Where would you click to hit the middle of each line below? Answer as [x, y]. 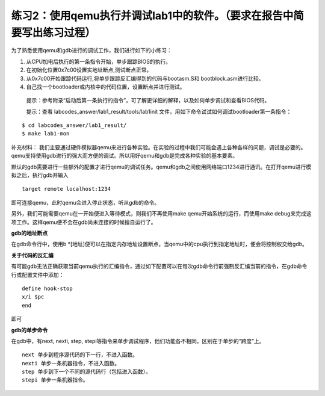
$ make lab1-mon [46, 134]
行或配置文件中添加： [38, 274]
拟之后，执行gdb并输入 [40, 175]
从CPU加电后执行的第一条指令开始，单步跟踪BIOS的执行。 [99, 61]
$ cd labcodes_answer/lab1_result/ [74, 125]
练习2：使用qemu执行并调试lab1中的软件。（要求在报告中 [152, 16]
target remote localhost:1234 [67, 189]
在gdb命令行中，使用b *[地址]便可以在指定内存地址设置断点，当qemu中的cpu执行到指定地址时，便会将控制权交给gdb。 [159, 244]
